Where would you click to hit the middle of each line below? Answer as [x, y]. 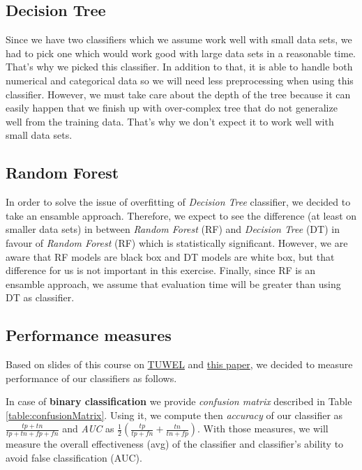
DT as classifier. [40, 297]
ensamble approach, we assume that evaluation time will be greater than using [173, 283]
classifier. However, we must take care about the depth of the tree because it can [178, 94]
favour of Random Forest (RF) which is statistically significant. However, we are [177, 242]
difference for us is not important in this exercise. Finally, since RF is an [161, 270]
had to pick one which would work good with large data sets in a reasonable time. [181, 53]
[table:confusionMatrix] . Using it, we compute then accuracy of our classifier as [174, 415]
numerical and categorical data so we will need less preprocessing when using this [180, 80]
